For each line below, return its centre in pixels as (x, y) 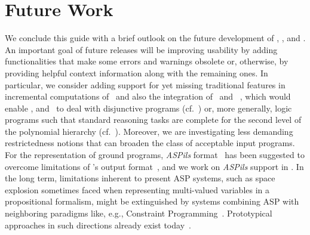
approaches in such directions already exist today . (98, 225)
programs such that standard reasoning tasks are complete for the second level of (153, 120)
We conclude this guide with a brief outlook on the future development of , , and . (155, 38)
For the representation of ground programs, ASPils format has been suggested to (155, 155)
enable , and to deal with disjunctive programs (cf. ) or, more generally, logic (148, 108)
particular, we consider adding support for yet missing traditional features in (145, 84)
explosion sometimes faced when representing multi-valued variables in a (137, 189)
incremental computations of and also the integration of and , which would (148, 96)
